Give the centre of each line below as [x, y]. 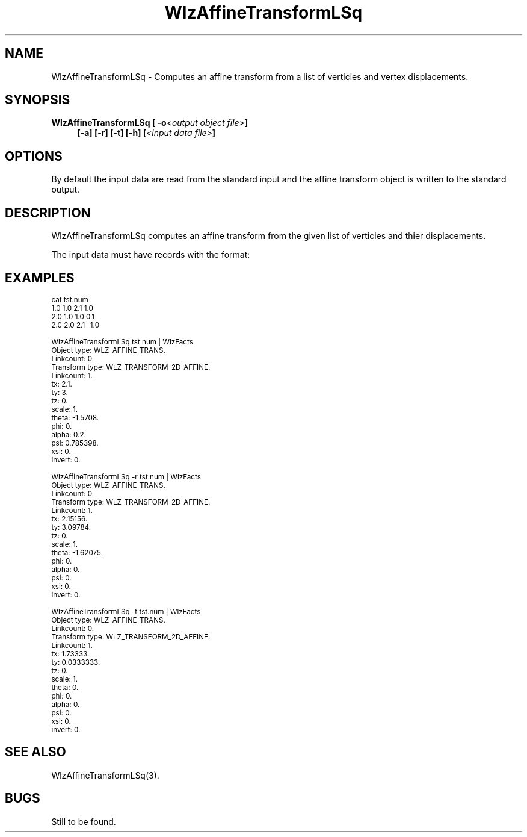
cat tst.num [70, 300]
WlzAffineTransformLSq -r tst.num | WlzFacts [126, 477]
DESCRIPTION [48, 213]
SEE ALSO [35, 752]
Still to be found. [84, 821]
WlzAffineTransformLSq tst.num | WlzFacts [122, 342]
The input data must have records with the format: [151, 255]
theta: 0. [65, 687]
